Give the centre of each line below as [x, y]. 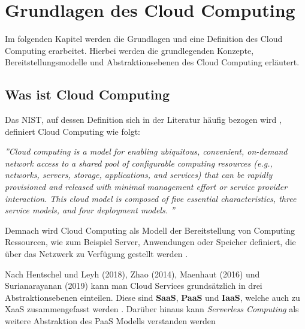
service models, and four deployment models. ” [90, 210]
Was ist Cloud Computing [87, 94]
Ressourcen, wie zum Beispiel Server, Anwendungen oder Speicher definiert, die [150, 242]
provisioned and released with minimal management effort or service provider [146, 187]
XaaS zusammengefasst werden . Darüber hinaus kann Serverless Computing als [152, 309]
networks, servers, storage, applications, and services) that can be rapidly [139, 175]
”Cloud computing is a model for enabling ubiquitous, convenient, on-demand [146, 151]
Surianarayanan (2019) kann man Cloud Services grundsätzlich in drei [134, 286]
